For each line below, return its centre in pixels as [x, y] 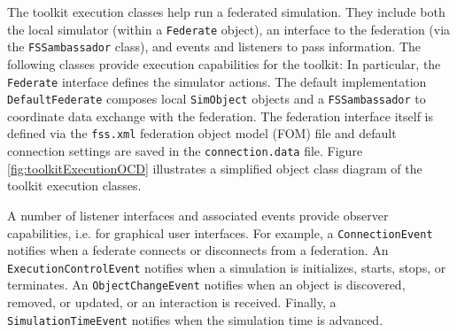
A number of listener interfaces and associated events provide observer [198, 215]
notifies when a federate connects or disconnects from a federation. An [198, 250]
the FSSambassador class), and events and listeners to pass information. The [214, 46]
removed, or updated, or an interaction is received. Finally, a [172, 302]
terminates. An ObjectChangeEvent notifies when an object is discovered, [206, 285]
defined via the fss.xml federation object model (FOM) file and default [202, 133]
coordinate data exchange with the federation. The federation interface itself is [220, 116]
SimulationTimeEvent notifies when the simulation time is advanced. [195, 319]
